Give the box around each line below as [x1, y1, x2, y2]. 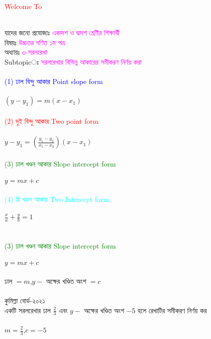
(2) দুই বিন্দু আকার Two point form [4, 115, 99, 126]
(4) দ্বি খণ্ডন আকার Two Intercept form [4, 193, 109, 204]
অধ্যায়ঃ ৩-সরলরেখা [4, 47, 47, 57]
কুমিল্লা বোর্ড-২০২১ [4, 295, 45, 305]
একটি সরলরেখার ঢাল [4, 305, 51, 315]
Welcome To [4, 1, 42, 11]
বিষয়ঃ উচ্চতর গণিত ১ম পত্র [4, 37, 65, 47]
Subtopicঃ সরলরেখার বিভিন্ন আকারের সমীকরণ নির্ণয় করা [4, 56, 142, 67]
